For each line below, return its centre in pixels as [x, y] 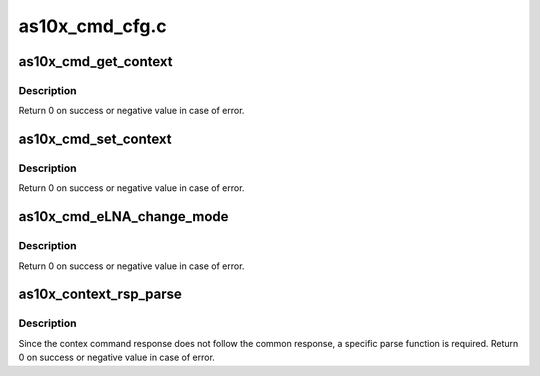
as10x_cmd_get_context [96, 61]
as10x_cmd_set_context [95, 139]
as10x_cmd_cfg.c [92, 26]
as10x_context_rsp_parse [100, 294]
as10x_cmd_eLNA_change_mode [123, 216]
